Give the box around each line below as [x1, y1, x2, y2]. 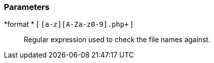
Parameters [4, 2, 50, 12]
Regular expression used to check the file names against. [24, 35, 211, 44]
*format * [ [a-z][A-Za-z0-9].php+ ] [4, 20, 133, 29]
